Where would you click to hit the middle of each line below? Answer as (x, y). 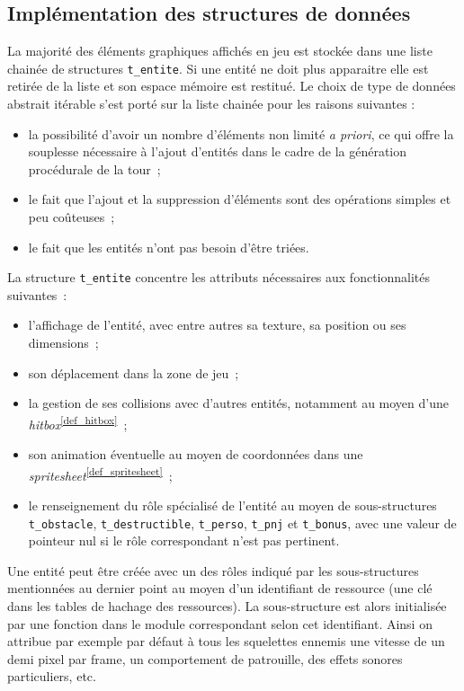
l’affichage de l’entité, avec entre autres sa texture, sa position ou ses (217, 325)
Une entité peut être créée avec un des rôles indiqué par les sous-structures (213, 570)
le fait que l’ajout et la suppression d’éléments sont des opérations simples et (240, 199)
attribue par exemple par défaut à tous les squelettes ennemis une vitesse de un (226, 641)
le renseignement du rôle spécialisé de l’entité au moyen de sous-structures (232, 505)
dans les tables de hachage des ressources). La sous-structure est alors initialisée (227, 605)
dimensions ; (63, 343)
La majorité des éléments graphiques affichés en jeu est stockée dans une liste (220, 51)
